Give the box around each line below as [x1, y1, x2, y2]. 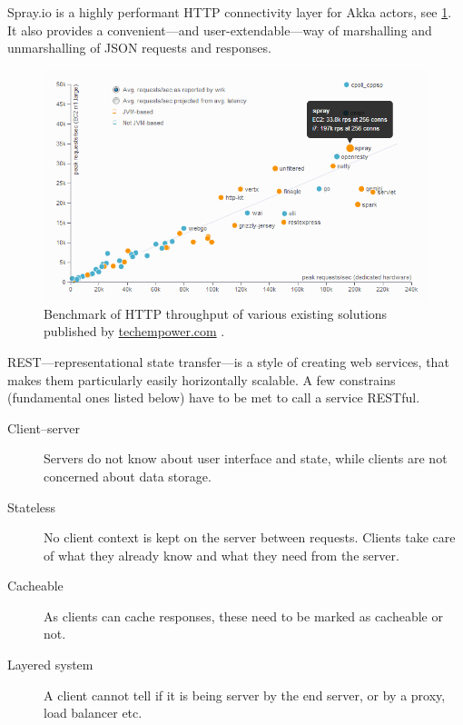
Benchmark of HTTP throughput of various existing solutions [44, 303, 388, 323]
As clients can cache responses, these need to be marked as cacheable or [44, 606, 443, 625]
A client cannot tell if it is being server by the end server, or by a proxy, [44, 685, 446, 704]
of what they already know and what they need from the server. [44, 545, 399, 564]
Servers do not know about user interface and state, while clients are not [44, 449, 448, 468]
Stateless [7, 497, 56, 516]
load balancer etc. [44, 703, 143, 722]
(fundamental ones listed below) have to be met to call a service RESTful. [7, 388, 420, 407]
